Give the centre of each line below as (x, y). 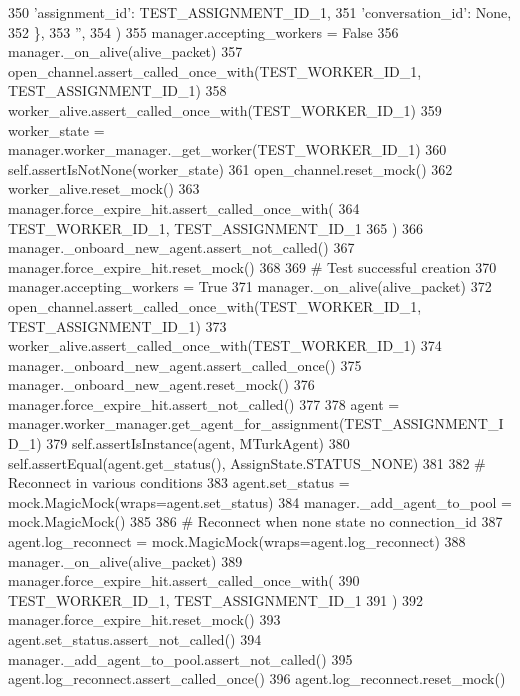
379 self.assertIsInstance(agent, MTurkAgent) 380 (198, 443)
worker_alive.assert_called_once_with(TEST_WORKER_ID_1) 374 (225, 345)
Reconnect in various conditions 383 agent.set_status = (179, 482)
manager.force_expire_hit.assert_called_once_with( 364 (184, 207)
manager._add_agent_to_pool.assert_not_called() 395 (180, 658)
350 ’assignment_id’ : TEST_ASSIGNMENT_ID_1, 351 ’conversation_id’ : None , (260, 12)
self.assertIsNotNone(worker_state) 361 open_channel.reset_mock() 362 (230, 168)
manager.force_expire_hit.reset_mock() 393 (144, 619)
